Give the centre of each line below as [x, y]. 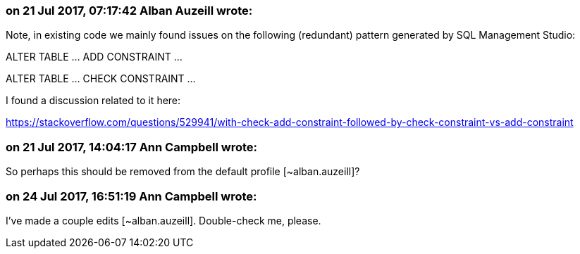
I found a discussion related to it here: [93, 101]
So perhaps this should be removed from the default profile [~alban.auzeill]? [183, 172]
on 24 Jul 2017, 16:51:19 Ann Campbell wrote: [131, 196]
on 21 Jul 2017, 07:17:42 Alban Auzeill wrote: [129, 11]
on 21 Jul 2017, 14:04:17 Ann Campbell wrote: [131, 147]
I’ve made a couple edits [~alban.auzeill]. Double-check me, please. [163, 220]
